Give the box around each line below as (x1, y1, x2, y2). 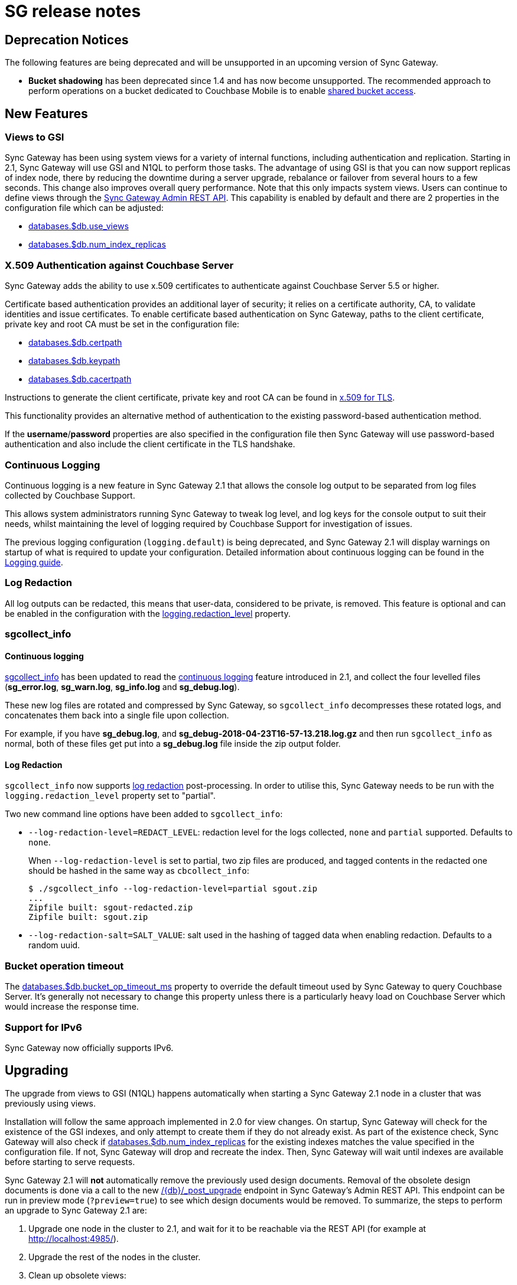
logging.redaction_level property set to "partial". (5, 790, 216, 801)
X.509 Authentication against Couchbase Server (5, 259, 234, 271)
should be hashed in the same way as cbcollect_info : (28, 866, 249, 876)
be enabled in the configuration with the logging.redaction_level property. (5, 608, 291, 619)
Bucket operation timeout (5, 959, 124, 972)
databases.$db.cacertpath (28, 374, 132, 385)
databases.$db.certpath (28, 337, 122, 348)
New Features (5, 106, 88, 121)
